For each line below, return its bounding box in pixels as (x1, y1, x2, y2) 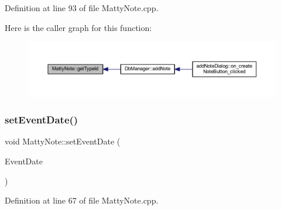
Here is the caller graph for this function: (5, 21, 152, 33)
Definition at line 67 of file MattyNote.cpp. (5, 194, 159, 206)
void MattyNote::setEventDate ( (5, 135, 121, 147)
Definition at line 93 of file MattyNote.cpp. (5, 2, 159, 13)
